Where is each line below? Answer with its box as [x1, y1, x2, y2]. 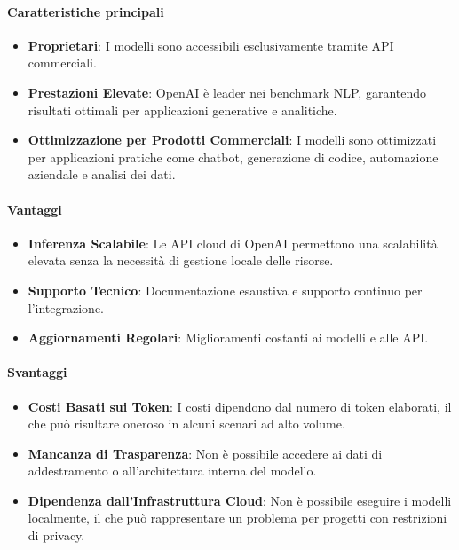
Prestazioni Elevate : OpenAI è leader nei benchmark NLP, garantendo [28, 82, 427, 101]
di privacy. [28, 526, 85, 545]
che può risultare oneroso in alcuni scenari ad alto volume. [28, 414, 345, 433]
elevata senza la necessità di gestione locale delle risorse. [28, 251, 334, 270]
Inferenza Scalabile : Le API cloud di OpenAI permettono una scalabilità [28, 233, 438, 252]
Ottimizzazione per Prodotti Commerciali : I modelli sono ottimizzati [28, 130, 437, 149]
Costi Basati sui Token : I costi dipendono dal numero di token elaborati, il [28, 397, 452, 415]
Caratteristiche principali [7, 2, 164, 20]
